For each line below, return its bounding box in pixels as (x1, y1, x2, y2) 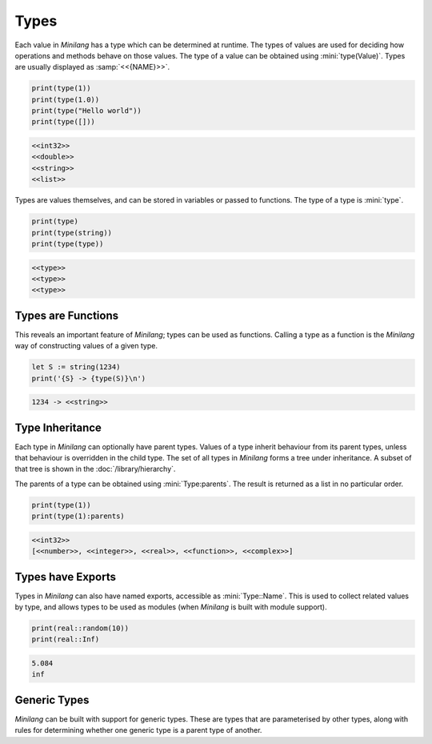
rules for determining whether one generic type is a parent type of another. (14, 726, 262, 735)
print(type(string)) (31, 228, 112, 237)
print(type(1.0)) (31, 95, 100, 104)
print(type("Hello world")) (31, 107, 142, 115)
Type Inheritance (14, 420, 102, 434)
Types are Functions (14, 308, 119, 322)
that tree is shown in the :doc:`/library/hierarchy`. (14, 464, 176, 474)
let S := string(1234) (31, 363, 121, 372)
